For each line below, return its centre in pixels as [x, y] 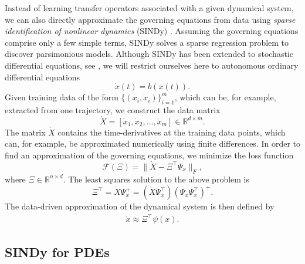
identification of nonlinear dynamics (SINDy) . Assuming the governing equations [152, 31]
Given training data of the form [62, 97]
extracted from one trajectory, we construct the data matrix [113, 109]
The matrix [25, 132]
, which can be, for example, [225, 97]
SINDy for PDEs [57, 251]
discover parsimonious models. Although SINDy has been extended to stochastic [149, 54]
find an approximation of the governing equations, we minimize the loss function [149, 155]
